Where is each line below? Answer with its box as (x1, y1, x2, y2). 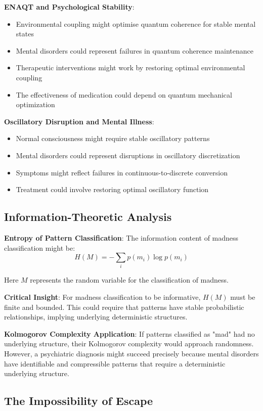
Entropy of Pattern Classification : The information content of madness (4, 232, 239, 243)
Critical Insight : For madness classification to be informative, (4, 292, 201, 302)
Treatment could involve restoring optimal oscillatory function (16, 184, 209, 195)
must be (230, 292, 255, 302)
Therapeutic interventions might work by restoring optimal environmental (16, 62, 245, 73)
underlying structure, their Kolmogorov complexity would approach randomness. (4, 338, 254, 349)
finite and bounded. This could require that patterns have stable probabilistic (4, 301, 244, 312)
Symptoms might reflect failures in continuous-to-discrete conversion (16, 167, 228, 177)
